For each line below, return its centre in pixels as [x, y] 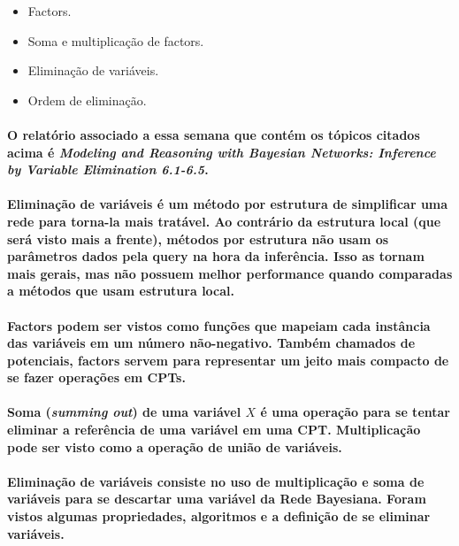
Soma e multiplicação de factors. [116, 40]
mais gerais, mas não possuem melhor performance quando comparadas [230, 273]
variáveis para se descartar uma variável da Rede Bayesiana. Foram [217, 499]
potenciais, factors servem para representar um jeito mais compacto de [228, 360]
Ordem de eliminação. [87, 100]
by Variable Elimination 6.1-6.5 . [108, 169]
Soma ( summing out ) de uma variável [124, 412]
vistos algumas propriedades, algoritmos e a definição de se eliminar [219, 516]
